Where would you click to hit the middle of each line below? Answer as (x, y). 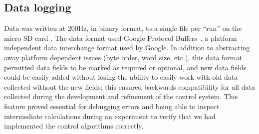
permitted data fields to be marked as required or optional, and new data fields (125, 67)
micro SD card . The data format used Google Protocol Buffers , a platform (121, 38)
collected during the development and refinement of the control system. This (121, 96)
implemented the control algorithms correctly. (74, 126)
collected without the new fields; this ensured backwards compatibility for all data (129, 86)
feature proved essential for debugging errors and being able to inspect (112, 106)
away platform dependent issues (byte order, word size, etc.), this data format (123, 57)
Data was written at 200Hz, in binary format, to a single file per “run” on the (123, 28)
